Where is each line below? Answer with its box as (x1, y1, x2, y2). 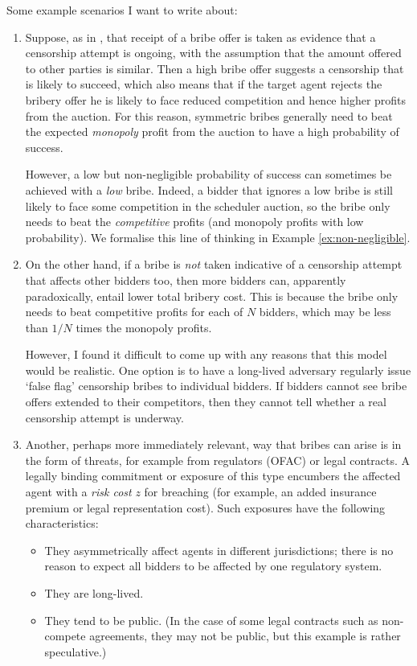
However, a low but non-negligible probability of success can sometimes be (25, 166, 392, 183)
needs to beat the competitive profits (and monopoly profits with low (25, 213, 364, 230)
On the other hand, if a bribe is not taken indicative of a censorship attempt (25, 256, 403, 273)
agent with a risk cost (25, 483, 132, 500)
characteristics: (25, 515, 99, 532)
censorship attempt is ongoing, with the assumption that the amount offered (25, 44, 402, 61)
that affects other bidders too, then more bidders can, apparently (25, 271, 346, 288)
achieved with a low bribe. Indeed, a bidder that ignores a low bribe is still (25, 181, 393, 198)
